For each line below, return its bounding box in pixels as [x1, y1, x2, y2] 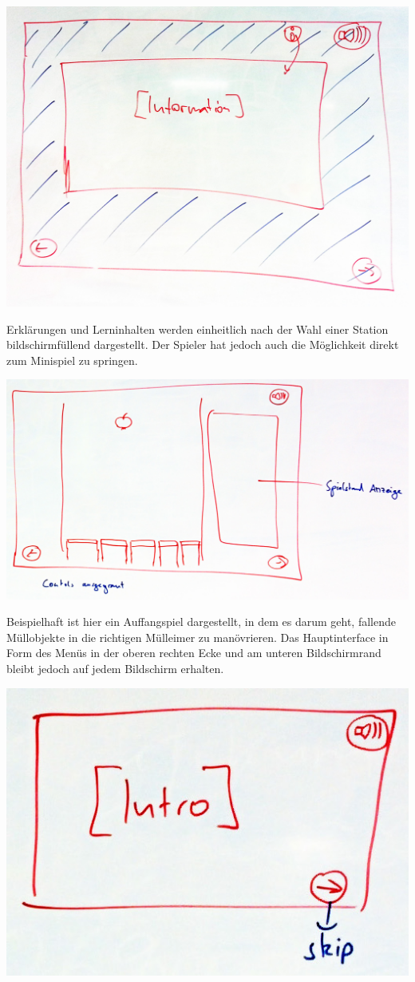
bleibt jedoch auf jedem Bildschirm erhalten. [6, 659, 224, 676]
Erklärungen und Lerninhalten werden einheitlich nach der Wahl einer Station [6, 320, 389, 337]
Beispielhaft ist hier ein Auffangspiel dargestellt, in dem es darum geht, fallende [6, 613, 396, 630]
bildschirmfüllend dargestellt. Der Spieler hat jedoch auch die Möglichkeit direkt [6, 336, 399, 353]
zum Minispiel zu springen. [6, 351, 138, 368]
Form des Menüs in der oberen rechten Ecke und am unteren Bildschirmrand [6, 644, 381, 661]
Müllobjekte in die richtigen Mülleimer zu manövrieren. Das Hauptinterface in [6, 628, 389, 645]
